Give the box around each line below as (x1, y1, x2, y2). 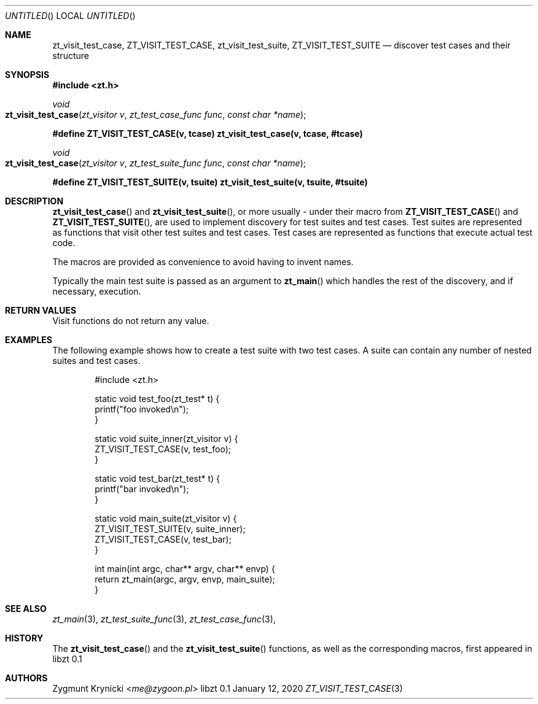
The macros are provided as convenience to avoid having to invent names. (52, 257, 354, 267)
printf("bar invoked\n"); (95, 484, 189, 494)
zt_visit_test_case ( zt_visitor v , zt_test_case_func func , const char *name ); (5, 109, 306, 120)
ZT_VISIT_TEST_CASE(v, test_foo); (95, 444, 231, 454)
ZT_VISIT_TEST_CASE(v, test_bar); (95, 534, 232, 544)
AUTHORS (5, 673, 48, 683)
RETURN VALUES (5, 305, 77, 315)
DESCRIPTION (5, 196, 64, 206)
